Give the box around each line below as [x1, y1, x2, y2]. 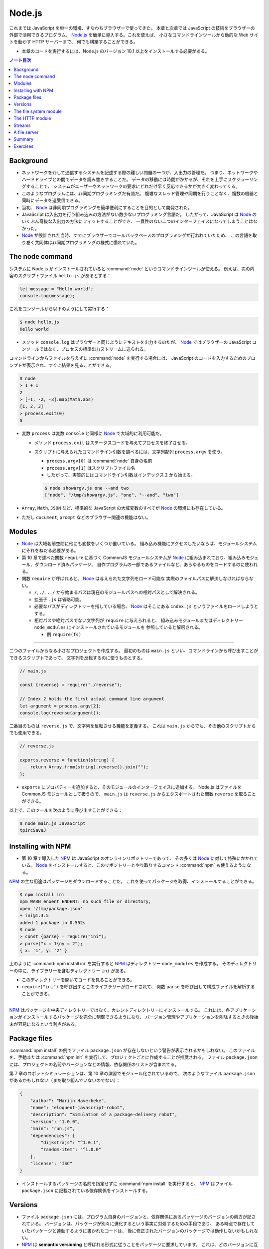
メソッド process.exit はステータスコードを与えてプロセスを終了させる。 [34, 440, 190, 446]
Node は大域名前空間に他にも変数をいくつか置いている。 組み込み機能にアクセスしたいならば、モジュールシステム [21, 540, 258, 547]
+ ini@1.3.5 [19, 913, 49, 919]
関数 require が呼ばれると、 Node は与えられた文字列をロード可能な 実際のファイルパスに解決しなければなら [21, 575, 249, 582]
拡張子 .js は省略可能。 [34, 596, 84, 602]
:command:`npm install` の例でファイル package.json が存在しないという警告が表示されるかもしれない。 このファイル [9, 1047, 256, 1053]
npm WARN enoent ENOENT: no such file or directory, [19, 899, 151, 904]
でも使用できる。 [9, 730, 44, 736]
